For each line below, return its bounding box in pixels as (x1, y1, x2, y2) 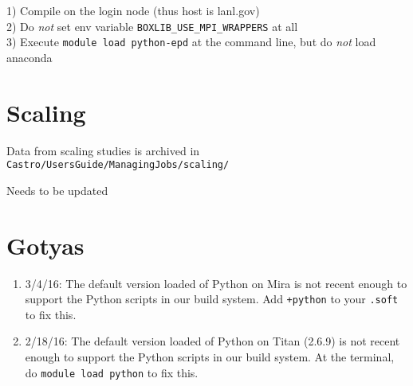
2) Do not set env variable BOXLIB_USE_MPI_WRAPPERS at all (6, 18, 298, 34)
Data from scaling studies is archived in (6, 142, 200, 158)
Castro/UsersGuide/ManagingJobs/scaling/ (6, 159, 230, 171)
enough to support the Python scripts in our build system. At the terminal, (25, 349, 395, 365)
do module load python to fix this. (25, 364, 199, 380)
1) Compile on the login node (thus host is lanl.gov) (6, 2, 260, 18)
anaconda (6, 49, 53, 65)
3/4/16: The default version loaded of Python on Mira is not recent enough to (25, 275, 407, 291)
